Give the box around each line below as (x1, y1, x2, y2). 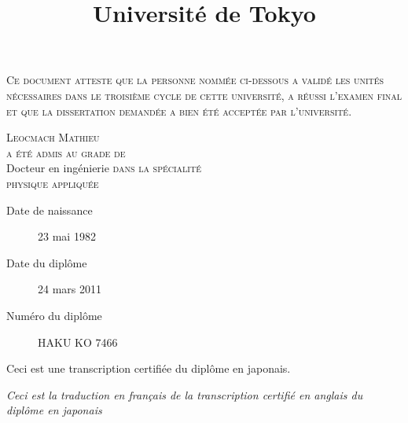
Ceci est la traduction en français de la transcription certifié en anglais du (6, 386, 363, 403)
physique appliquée (6, 175, 99, 191)
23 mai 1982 (38, 228, 96, 245)
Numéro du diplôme (6, 307, 102, 323)
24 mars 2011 (38, 281, 101, 297)
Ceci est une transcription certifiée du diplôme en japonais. (6, 360, 291, 377)
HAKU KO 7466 (38, 333, 118, 350)
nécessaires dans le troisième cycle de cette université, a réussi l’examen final (6, 86, 402, 103)
